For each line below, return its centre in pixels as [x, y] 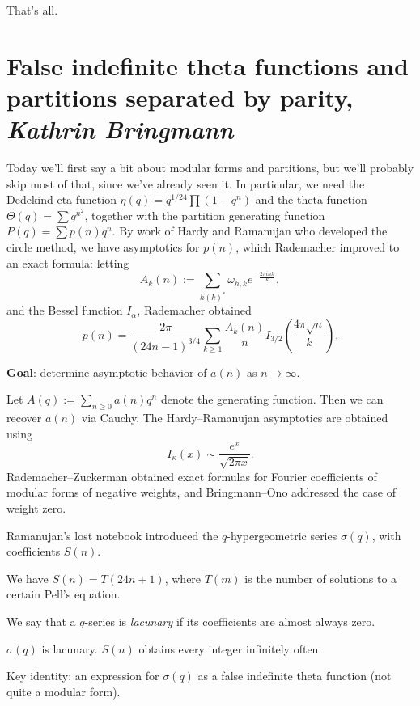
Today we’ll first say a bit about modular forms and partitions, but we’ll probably [210, 168]
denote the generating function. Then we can [272, 399]
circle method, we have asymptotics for [103, 247]
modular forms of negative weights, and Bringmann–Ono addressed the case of [202, 492]
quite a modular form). [64, 691]
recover [24, 418]
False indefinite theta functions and [208, 65]
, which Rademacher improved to [318, 247]
